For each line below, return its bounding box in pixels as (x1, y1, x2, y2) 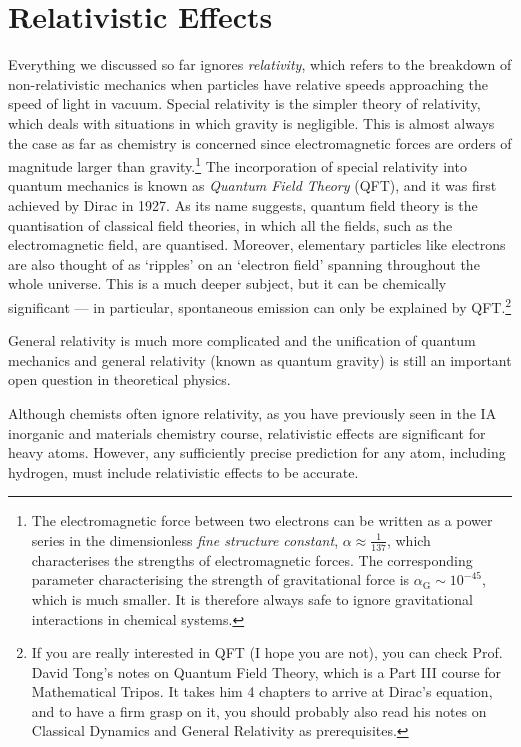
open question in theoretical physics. (8, 369, 231, 390)
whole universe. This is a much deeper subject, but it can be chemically (8, 273, 447, 294)
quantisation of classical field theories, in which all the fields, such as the (8, 214, 453, 235)
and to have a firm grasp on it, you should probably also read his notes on (31, 700, 487, 721)
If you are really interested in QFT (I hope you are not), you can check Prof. (31, 642, 503, 663)
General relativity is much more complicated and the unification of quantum (8, 330, 476, 351)
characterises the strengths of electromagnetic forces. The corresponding (31, 549, 473, 570)
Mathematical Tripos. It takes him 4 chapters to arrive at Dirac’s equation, (31, 681, 493, 702)
